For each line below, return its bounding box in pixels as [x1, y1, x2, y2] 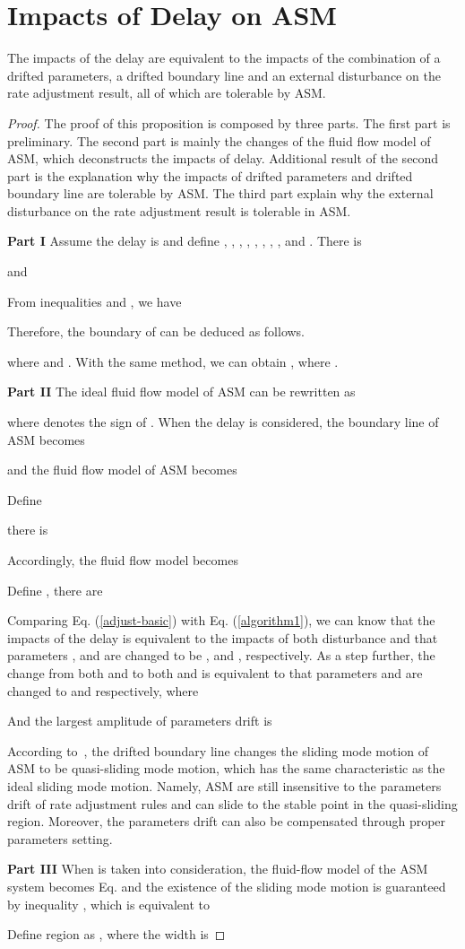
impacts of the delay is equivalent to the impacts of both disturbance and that [7, 628, 438, 647]
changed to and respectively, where [7, 681, 199, 700]
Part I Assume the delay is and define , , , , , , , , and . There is [7, 231, 362, 250]
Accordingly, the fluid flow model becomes [7, 551, 238, 569]
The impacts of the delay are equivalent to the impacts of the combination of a [7, 48, 441, 67]
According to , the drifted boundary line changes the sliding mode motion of [7, 741, 429, 760]
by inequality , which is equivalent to [7, 894, 211, 913]
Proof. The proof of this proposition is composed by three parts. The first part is [7, 113, 451, 132]
